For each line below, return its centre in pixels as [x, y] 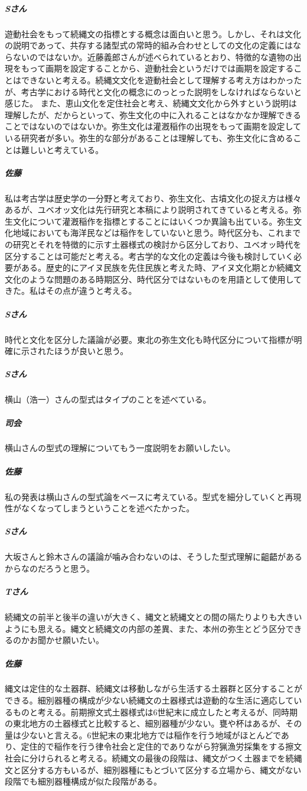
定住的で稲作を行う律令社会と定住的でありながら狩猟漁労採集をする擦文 [161, 746]
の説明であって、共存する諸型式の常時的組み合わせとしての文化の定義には [149, 45]
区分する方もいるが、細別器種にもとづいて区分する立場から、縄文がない [161, 769]
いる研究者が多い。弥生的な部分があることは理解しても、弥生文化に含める [149, 137]
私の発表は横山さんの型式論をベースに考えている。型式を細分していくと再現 [153, 496]
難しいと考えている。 [62, 149]
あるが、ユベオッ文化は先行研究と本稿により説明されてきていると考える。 [149, 210]
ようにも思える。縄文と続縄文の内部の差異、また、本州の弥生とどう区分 [145, 628]
